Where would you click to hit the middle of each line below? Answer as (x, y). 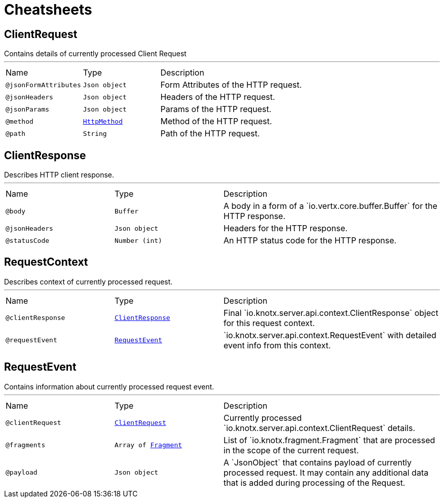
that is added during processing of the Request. (314, 482)
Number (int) (138, 240)
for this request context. (269, 323)
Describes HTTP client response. (59, 175)
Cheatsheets (48, 10)
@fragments (26, 445)
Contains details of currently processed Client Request (95, 54)
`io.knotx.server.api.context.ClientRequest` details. (320, 428)
